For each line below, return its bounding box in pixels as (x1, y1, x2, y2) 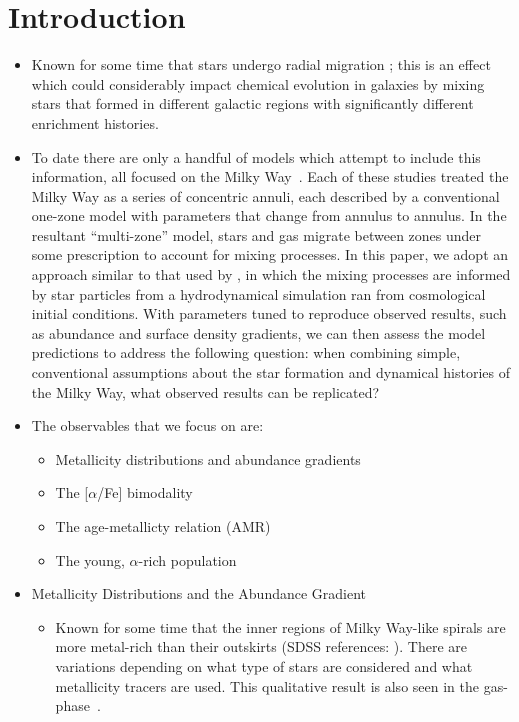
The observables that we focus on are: (31, 415, 264, 436)
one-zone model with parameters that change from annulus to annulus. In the (31, 205, 507, 226)
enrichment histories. (31, 112, 159, 133)
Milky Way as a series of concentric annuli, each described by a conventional (31, 185, 500, 206)
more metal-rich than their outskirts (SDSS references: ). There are (55, 636, 467, 657)
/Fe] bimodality (97, 482, 193, 503)
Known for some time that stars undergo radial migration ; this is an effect (31, 54, 491, 75)
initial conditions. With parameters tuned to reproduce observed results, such (31, 303, 507, 324)
